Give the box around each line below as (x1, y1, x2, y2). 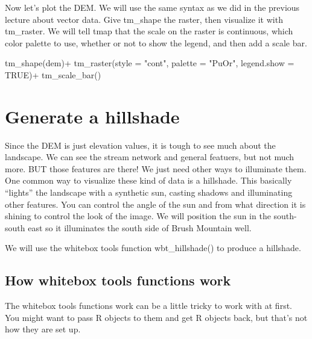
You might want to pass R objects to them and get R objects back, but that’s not (5, 311, 308, 323)
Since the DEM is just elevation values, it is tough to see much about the (5, 138, 276, 151)
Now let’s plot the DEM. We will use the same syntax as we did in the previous (5, 1, 300, 13)
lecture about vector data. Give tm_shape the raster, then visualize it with (5, 13, 283, 25)
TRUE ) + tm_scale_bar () (5, 68, 101, 81)
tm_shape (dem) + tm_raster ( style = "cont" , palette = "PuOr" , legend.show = (5, 57, 294, 69)
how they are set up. (5, 323, 81, 335)
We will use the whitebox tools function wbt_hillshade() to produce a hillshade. (5, 241, 301, 254)
